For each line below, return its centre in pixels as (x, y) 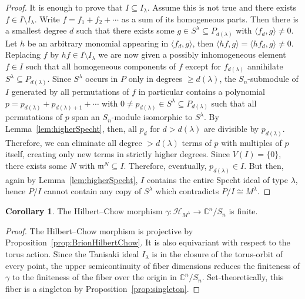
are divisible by (232, 128)
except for (203, 66)
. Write (47, 19)
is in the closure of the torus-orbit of (217, 254)
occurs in (102, 79)
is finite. (243, 211)
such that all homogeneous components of (101, 66)
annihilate (265, 66)
